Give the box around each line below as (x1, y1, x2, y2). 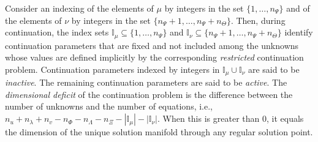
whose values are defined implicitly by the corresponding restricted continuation (5, 51, 304, 64)
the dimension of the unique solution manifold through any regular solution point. (5, 125, 313, 138)
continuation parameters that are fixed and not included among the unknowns (5, 39, 299, 51)
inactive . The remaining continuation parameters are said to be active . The (5, 76, 287, 89)
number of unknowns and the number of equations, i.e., (5, 100, 213, 113)
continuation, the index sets (5, 26, 109, 39)
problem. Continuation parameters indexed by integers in (5, 62, 220, 75)
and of (286, 2, 310, 14)
